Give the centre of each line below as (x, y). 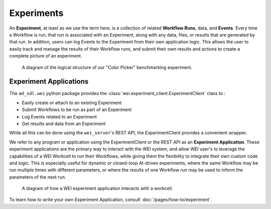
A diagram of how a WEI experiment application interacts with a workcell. (97, 188)
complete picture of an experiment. (46, 56)
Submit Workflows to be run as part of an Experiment (77, 109)
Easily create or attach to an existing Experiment (72, 102)
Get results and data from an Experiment (64, 123)
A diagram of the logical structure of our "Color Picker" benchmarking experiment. (107, 67)
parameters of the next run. (38, 177)
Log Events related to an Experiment (59, 116)
